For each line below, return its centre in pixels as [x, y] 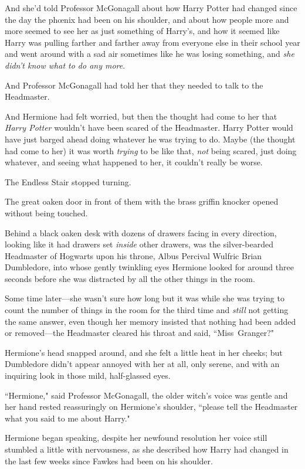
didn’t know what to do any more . [65, 65]
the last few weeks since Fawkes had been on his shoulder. [109, 460]
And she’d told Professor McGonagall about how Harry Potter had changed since [151, 8]
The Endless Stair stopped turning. [68, 181]
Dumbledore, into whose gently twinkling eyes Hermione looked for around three [149, 267]
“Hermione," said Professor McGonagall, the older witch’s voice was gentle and [146, 395]
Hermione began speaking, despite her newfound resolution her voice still [136, 438]
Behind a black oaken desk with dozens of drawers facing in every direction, [141, 232]
